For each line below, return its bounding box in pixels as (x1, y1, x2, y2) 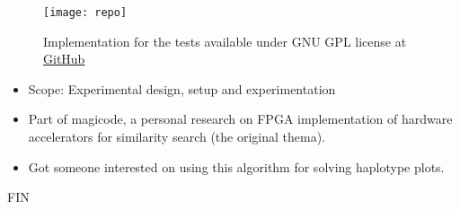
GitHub (43, 49, 85, 68)
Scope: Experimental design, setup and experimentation (28, 79, 336, 98)
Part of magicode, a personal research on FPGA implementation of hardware (28, 109, 453, 128)
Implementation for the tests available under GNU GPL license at (43, 31, 407, 50)
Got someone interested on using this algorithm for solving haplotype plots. (28, 157, 445, 176)
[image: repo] (43, 6, 128, 19)
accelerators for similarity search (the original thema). (28, 127, 326, 146)
